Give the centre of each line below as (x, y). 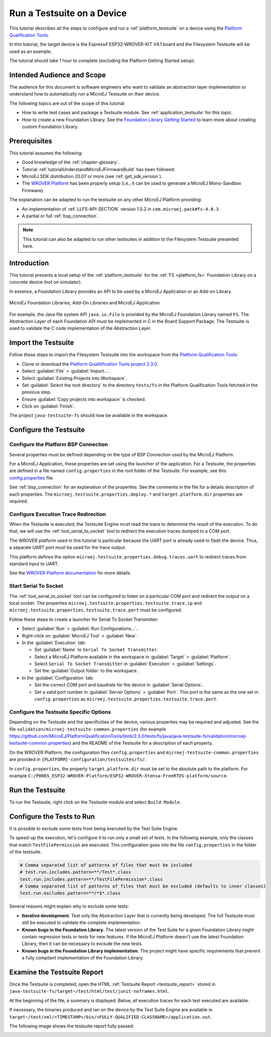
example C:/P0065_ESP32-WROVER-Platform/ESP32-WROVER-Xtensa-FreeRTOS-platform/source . (118, 775)
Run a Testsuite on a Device (68, 13)
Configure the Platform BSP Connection (58, 444)
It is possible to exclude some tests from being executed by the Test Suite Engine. (94, 828)
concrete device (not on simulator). (46, 282)
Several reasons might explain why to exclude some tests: (69, 906)
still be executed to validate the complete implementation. (82, 923)
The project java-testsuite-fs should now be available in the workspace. (89, 416)
